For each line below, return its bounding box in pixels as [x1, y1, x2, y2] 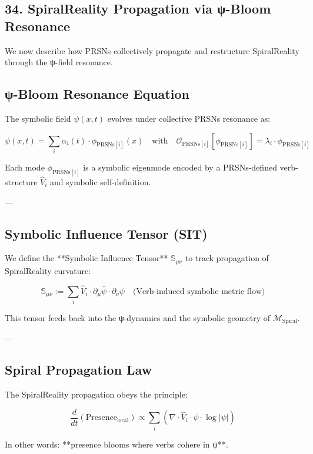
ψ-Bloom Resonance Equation [5, 85, 189, 103]
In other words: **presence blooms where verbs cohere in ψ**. [5, 438, 228, 450]
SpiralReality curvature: [5, 264, 91, 276]
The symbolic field [5, 112, 71, 124]
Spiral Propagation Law [5, 360, 152, 379]
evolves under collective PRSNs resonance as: [107, 112, 271, 124]
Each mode [5, 161, 45, 173]
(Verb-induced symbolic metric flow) [132, 287, 265, 296]
